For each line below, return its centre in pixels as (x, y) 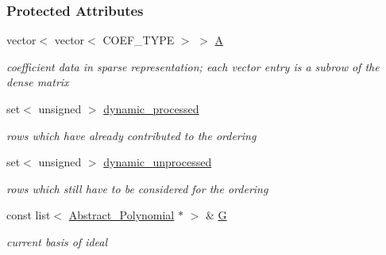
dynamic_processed (151, 108)
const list (29, 215)
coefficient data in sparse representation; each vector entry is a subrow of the (193, 66)
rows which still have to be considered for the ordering (137, 188)
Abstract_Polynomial (122, 215)
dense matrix (38, 82)
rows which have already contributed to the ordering (131, 135)
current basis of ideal (57, 241)
